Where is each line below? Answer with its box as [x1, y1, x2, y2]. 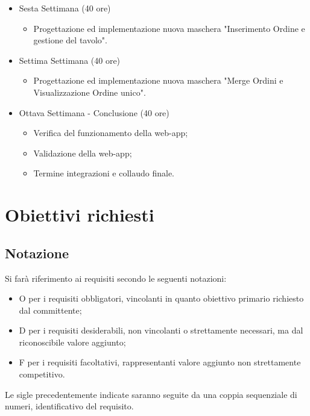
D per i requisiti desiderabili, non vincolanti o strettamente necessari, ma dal [19, 324, 303, 337]
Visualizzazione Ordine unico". [33, 85, 146, 98]
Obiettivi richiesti [5, 202, 154, 227]
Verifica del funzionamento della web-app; [33, 126, 188, 139]
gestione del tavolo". [33, 34, 107, 46]
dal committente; [19, 303, 82, 316]
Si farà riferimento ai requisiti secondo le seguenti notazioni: [5, 272, 227, 284]
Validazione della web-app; [33, 146, 132, 159]
